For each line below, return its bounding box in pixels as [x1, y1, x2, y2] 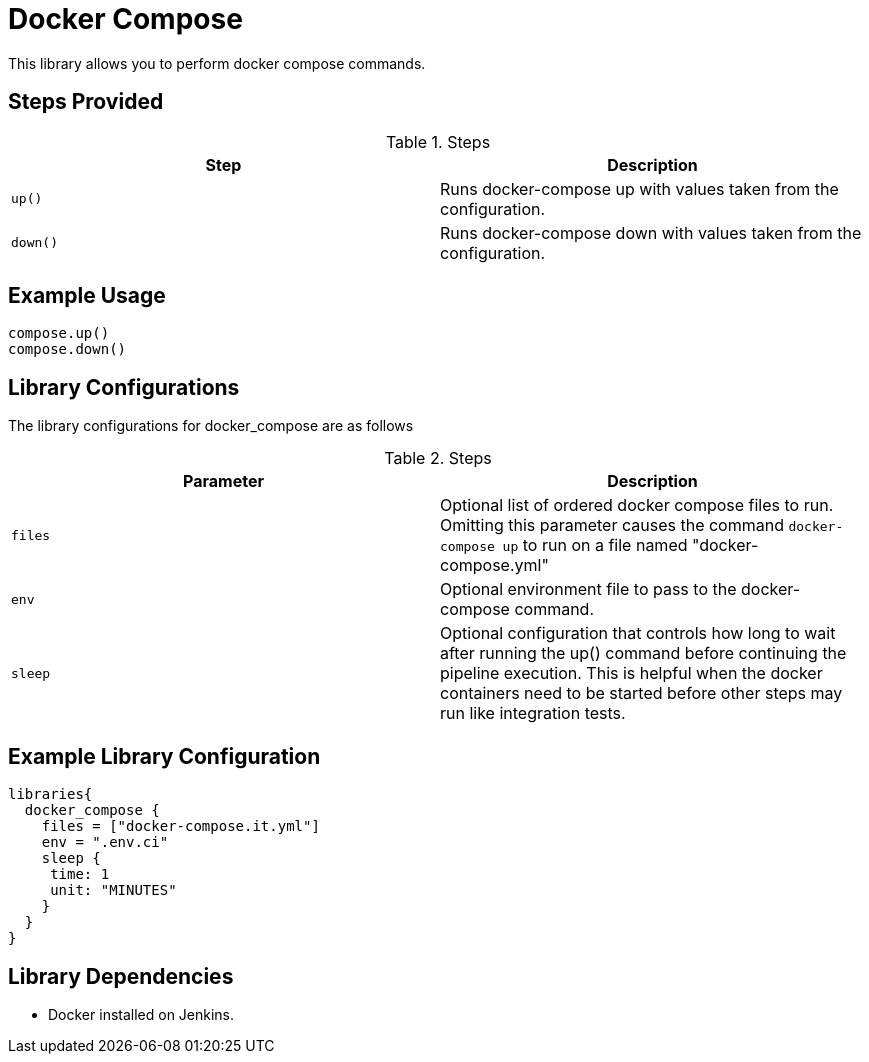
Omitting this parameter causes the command [440, 515, 784, 536]
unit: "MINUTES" [50, 882, 177, 899]
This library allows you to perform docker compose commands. [8, 54, 426, 72]
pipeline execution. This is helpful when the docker [440, 663, 823, 684]
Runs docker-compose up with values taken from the [440, 178, 839, 199]
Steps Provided [8, 89, 164, 115]
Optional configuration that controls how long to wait [440, 623, 836, 644]
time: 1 [50, 866, 110, 883]
